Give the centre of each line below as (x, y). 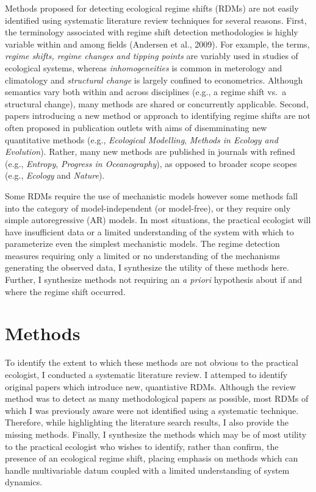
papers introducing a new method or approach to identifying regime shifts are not (158, 116)
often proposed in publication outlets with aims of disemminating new (136, 127)
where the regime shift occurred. (65, 291)
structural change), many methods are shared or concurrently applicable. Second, (157, 103)
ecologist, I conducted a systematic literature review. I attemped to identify (146, 374)
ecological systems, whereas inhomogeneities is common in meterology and (144, 67)
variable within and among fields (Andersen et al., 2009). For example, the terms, (157, 44)
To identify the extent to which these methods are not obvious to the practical (152, 362)
